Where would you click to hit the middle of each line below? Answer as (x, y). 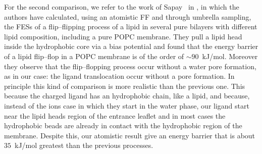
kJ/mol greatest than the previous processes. (84, 145)
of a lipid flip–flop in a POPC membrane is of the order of (94, 56)
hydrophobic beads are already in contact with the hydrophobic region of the (123, 125)
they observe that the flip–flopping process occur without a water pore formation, (130, 66)
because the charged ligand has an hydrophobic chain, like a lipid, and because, (127, 96)
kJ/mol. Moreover (230, 56)
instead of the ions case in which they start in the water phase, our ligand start (127, 105)
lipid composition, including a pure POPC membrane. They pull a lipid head (123, 36)
